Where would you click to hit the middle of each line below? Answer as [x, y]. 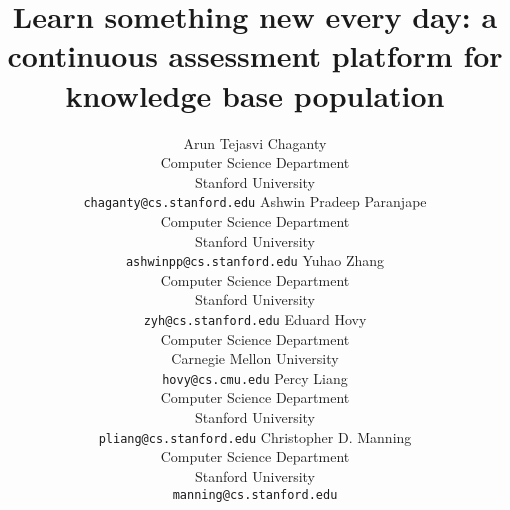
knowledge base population [255, 94]
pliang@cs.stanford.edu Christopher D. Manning [255, 436]
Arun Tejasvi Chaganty [255, 142]
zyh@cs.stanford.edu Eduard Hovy [255, 318]
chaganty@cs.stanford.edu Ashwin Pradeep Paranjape [255, 201]
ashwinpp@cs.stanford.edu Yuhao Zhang [255, 260]
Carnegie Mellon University [255, 358]
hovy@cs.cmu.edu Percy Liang [255, 377]
